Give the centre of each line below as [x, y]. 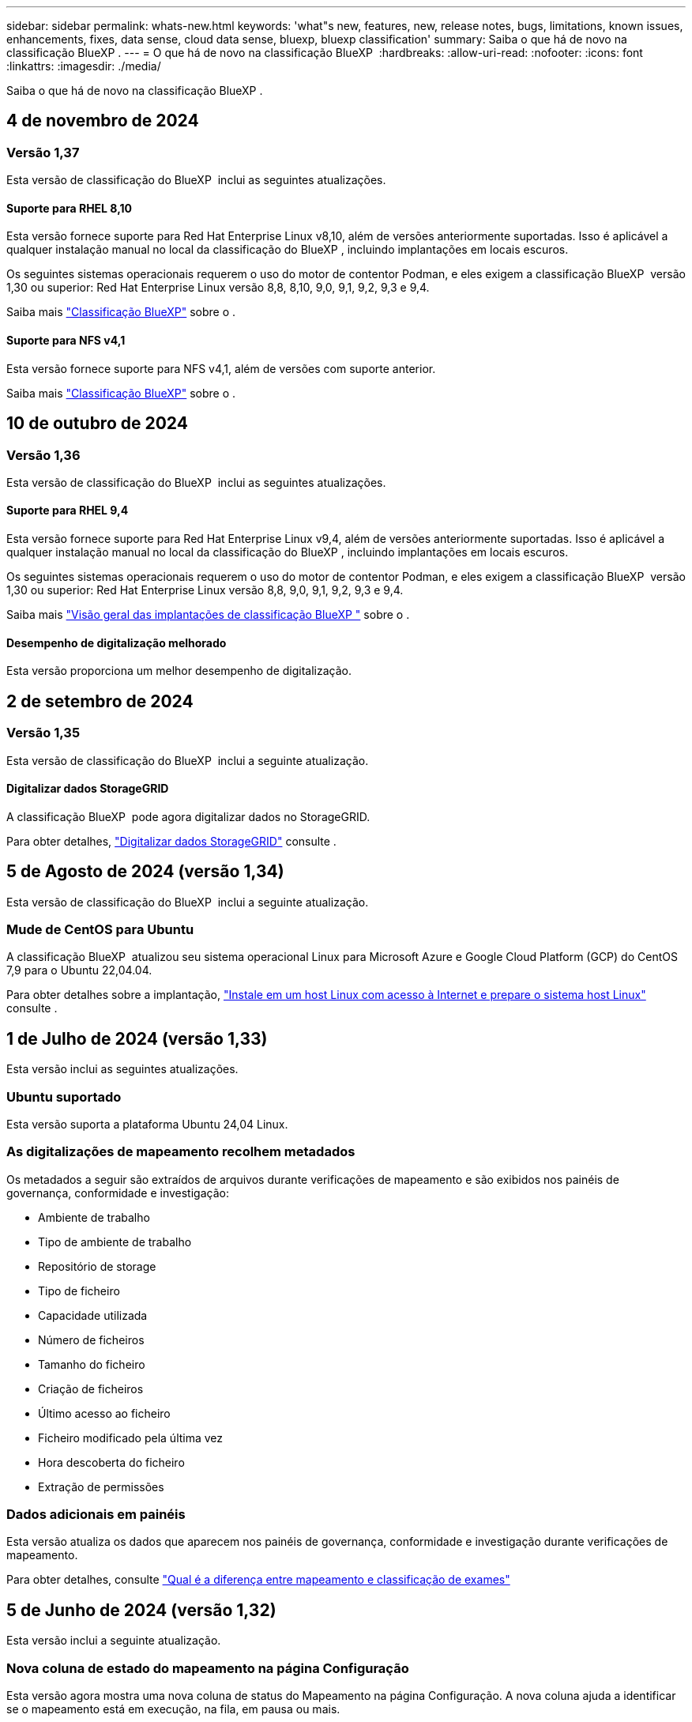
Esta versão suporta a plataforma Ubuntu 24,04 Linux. [147, 1124]
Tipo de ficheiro [79, 1291]
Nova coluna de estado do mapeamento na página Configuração [208, 1668]
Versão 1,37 [43, 152]
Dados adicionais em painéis [96, 1515]
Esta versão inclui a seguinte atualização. [114, 1641]
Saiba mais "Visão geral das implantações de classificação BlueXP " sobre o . [208, 615]
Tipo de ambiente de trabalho [115, 1242]
